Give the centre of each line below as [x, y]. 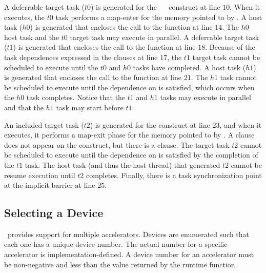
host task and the [32, 37]
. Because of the [230, 47]
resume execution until [40, 175]
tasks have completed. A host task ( [189, 67]
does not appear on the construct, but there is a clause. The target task [117, 144]
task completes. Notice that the [76, 97]
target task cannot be [226, 57]
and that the [24, 107]
